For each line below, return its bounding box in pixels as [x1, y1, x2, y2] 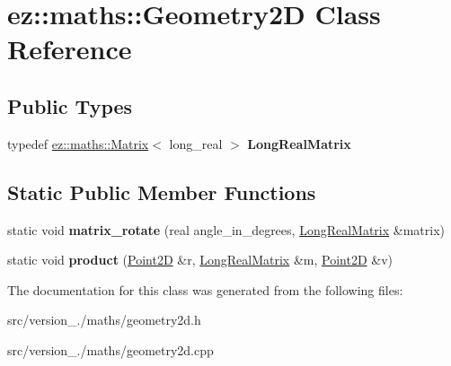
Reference [7, 30, 132, 67]
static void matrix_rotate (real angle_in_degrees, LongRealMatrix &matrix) [7, 220, 446, 239]
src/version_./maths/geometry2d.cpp [7, 340, 214, 359]
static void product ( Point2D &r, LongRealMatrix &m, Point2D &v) [7, 250, 393, 269]
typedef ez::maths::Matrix [7, 134, 149, 152]
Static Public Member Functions [7, 178, 316, 205]
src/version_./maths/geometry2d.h [7, 310, 201, 329]
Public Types [7, 91, 133, 119]
